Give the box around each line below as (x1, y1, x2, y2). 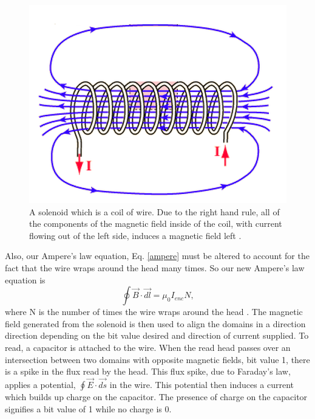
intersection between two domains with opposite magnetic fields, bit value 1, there (5, 353, 310, 365)
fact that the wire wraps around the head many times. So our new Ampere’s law (5, 261, 305, 274)
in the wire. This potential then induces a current (109, 378, 294, 390)
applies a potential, (5, 378, 76, 390)
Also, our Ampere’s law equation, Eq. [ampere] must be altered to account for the (5, 249, 310, 262)
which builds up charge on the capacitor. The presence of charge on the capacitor (5, 390, 308, 403)
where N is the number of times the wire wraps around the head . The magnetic (5, 305, 303, 318)
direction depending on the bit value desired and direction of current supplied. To (5, 329, 309, 342)
